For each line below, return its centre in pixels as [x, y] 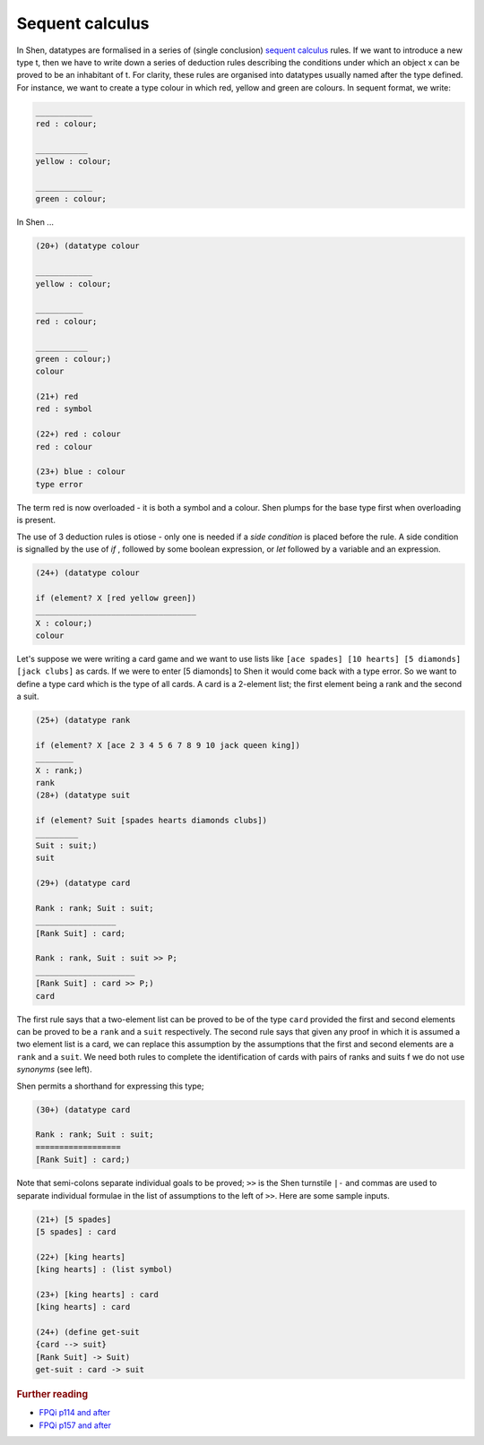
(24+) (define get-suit [88, 1332]
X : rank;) [59, 770]
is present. [36, 520]
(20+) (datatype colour [88, 246]
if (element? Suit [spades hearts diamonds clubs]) [151, 821]
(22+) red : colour [78, 434]
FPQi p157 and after [75, 1425]
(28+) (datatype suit [83, 796]
